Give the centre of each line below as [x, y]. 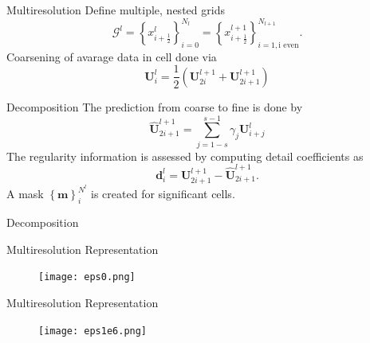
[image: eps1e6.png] [93, 331]
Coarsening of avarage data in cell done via [112, 56]
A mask [25, 194]
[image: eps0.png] [87, 277]
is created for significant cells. [163, 194]
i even [289, 45]
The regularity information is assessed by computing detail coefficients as [185, 156]
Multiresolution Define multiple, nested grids [116, 10]
